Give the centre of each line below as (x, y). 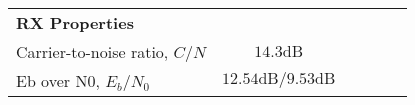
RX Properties (75, 22)
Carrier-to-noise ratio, (92, 51)
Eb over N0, (58, 80)
